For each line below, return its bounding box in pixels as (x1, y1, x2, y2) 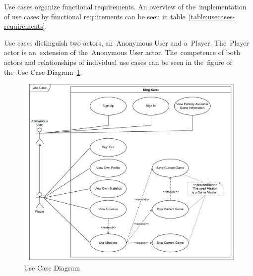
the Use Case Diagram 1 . (4, 66, 82, 77)
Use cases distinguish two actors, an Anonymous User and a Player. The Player (4, 37, 249, 48)
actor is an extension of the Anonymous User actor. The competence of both (4, 47, 241, 57)
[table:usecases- (189, 11, 235, 21)
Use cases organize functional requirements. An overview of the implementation (4, 1, 247, 11)
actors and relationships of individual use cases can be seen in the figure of (4, 56, 232, 67)
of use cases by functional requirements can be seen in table (4, 11, 186, 21)
